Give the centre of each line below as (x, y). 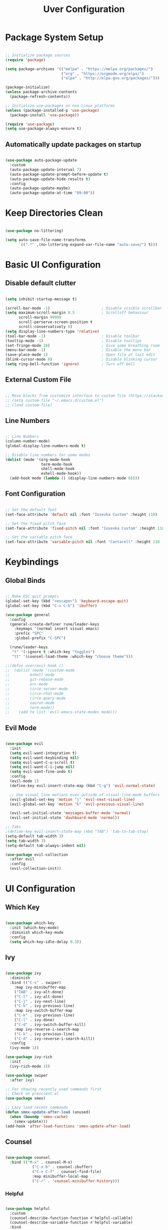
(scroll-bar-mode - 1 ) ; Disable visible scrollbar (84, 308)
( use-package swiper (27, 1075)
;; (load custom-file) (29, 405)
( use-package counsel (28, 1158)
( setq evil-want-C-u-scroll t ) (42, 762)
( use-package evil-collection (37, 855)
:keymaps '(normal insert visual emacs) (57, 629)
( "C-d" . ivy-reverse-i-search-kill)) (54, 1039)
